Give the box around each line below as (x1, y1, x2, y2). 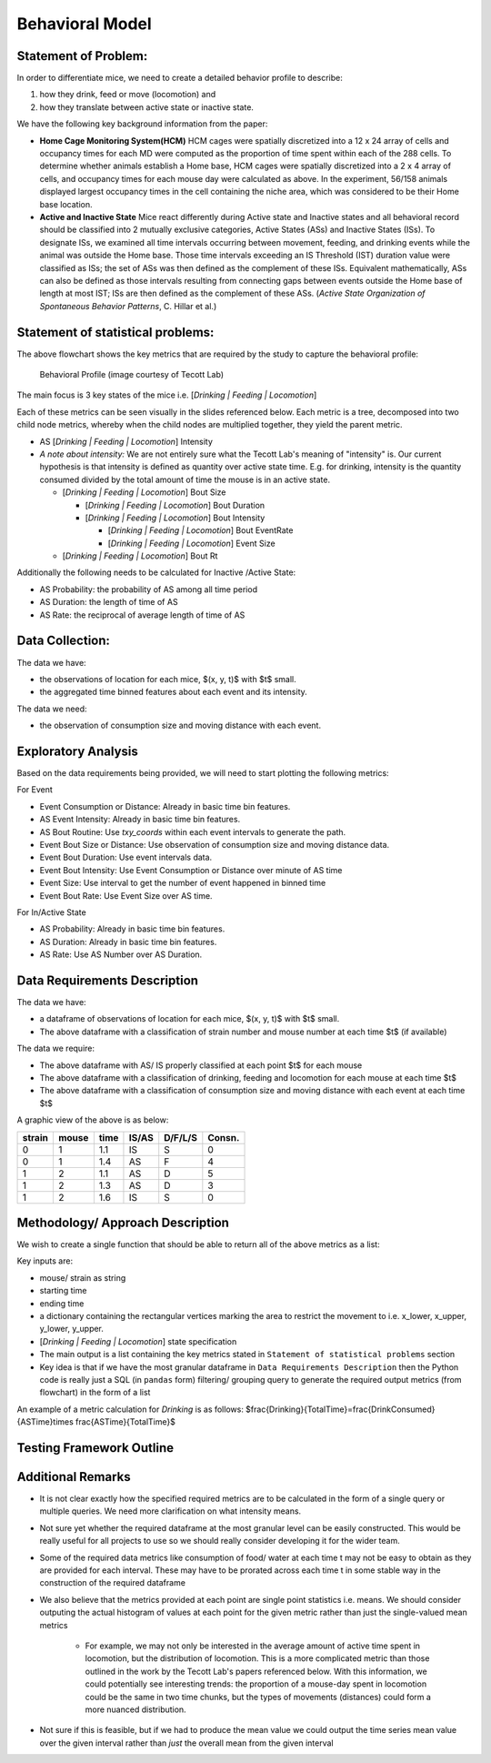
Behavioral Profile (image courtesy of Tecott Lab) (39, 369, 225, 379)
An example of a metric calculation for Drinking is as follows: (16, 1404, 245, 1415)
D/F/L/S (164, 1131, 197, 1143)
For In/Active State (16, 906, 86, 918)
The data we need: (16, 703, 87, 714)
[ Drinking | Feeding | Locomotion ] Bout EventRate (107, 525, 294, 536)
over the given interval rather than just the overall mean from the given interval (39, 1738, 334, 1748)
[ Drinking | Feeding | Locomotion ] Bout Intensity (85, 512, 266, 523)
